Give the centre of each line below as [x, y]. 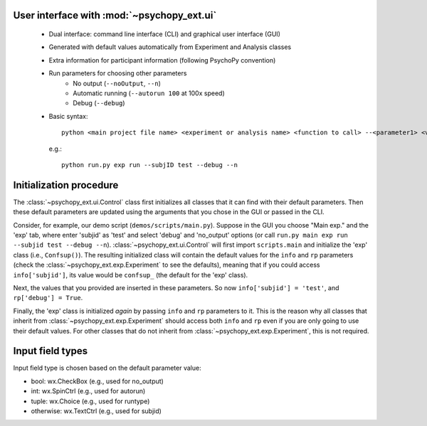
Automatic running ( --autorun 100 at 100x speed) [149, 93]
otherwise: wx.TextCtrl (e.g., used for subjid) [96, 411]
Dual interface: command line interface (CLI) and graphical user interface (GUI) [165, 34]
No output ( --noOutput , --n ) [117, 83]
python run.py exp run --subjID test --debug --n [150, 165]
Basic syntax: [68, 116]
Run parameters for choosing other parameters [118, 73]
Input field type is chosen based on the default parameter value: [107, 368]
